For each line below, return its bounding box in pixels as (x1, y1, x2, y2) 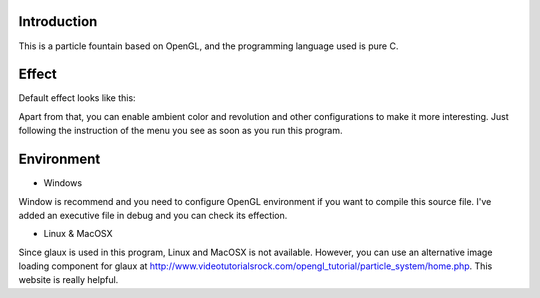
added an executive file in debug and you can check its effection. (18, 209, 288, 221)
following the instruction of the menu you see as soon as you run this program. (18, 125, 344, 137)
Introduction (18, 13, 98, 30)
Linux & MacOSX (43, 228, 113, 240)
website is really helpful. (18, 274, 119, 286)
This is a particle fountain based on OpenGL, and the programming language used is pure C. (18, 40, 399, 52)
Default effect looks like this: (18, 92, 136, 104)
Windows (43, 177, 83, 189)
